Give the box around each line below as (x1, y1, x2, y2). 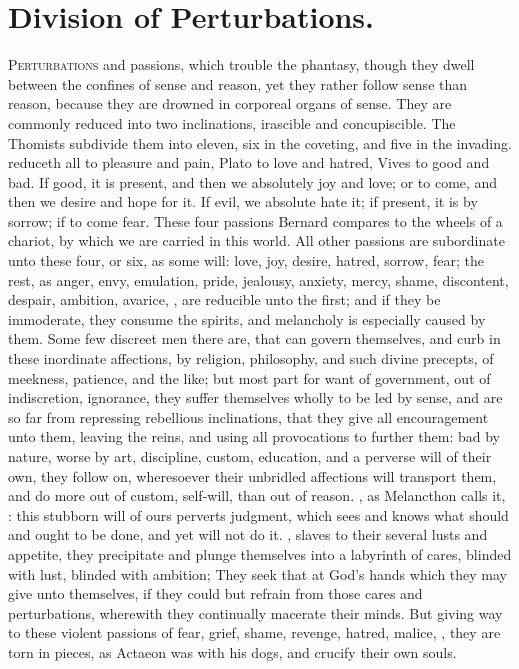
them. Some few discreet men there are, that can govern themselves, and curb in (8, 328, 501, 349)
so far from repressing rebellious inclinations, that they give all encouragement (8, 406, 489, 427)
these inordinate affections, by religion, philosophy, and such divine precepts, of (8, 348, 494, 369)
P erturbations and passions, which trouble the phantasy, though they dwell (8, 54, 475, 75)
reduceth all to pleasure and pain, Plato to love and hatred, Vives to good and (8, 152, 490, 173)
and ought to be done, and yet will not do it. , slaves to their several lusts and (8, 524, 488, 545)
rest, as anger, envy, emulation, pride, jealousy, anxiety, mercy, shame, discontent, (8, 269, 509, 290)
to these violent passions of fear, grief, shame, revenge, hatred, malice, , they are (8, 622, 501, 643)
